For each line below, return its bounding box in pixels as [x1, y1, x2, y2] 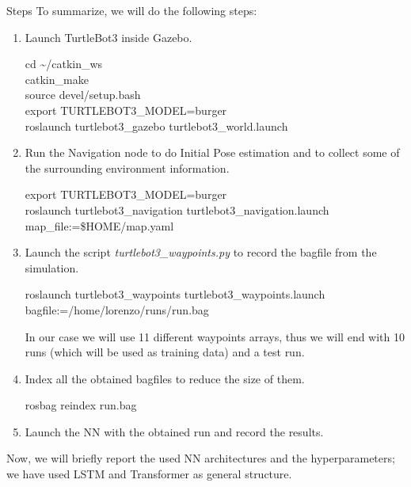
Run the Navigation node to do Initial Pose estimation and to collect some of [25, 144, 400, 161]
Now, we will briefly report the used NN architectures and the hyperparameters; [6, 450, 395, 466]
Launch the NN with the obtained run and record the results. [25, 423, 324, 439]
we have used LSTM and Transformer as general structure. [6, 466, 292, 482]
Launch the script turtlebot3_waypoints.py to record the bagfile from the [25, 244, 377, 261]
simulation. [25, 259, 79, 276]
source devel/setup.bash [25, 86, 141, 103]
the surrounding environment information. [25, 159, 230, 176]
